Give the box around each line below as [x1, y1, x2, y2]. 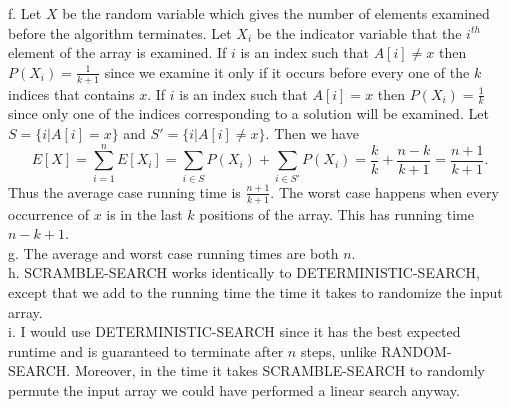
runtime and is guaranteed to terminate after [8, 340, 284, 361]
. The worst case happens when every [270, 181, 499, 202]
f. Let [8, 3, 42, 23]
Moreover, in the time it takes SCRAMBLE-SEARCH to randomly [74, 360, 485, 381]
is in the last [106, 203, 183, 224]
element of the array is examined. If [8, 42, 227, 63]
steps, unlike [300, 340, 377, 361]
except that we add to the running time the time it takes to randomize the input [8, 281, 503, 302]
